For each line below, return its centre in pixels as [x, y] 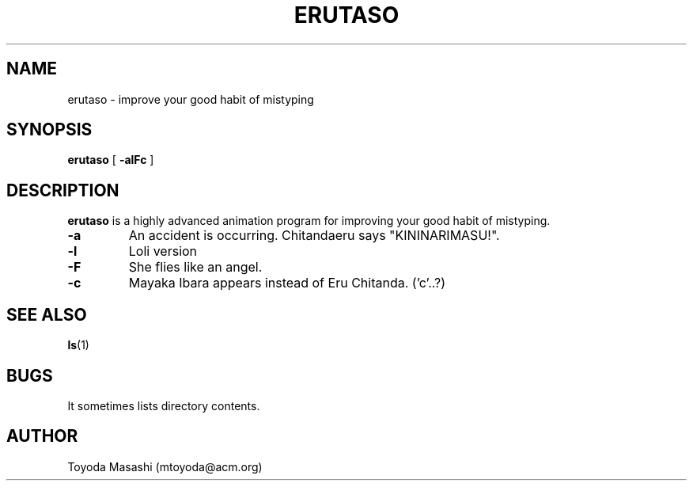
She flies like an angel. [195, 267]
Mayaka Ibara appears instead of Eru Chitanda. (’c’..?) [287, 283]
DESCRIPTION [63, 190]
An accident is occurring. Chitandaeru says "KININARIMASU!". [314, 236]
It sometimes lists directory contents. [164, 405]
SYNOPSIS [49, 130]
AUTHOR [42, 436]
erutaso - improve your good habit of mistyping [191, 99]
